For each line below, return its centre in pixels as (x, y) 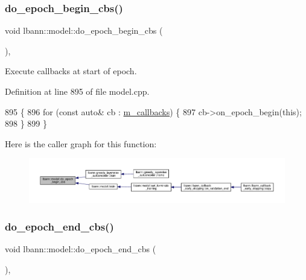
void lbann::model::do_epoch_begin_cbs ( (84, 30)
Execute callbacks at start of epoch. (71, 71)
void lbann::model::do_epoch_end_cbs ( (81, 248)
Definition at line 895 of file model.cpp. (77, 91)
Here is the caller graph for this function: (81, 143)
